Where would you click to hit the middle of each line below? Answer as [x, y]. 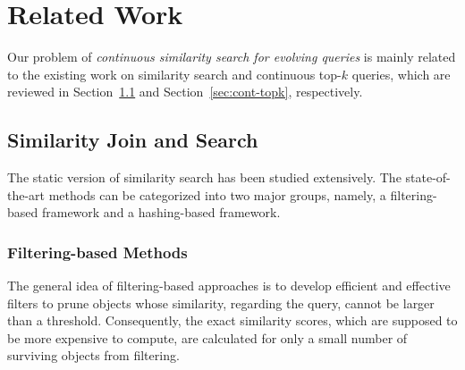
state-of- [428, 177]
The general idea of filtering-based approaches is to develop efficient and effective [229, 286]
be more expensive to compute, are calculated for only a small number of [207, 337]
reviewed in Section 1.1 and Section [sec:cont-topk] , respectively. [185, 92]
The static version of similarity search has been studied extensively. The [204, 177]
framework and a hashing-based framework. [161, 212]
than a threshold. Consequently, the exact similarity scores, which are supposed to [232, 320]
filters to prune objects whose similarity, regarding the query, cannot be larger [221, 303]
